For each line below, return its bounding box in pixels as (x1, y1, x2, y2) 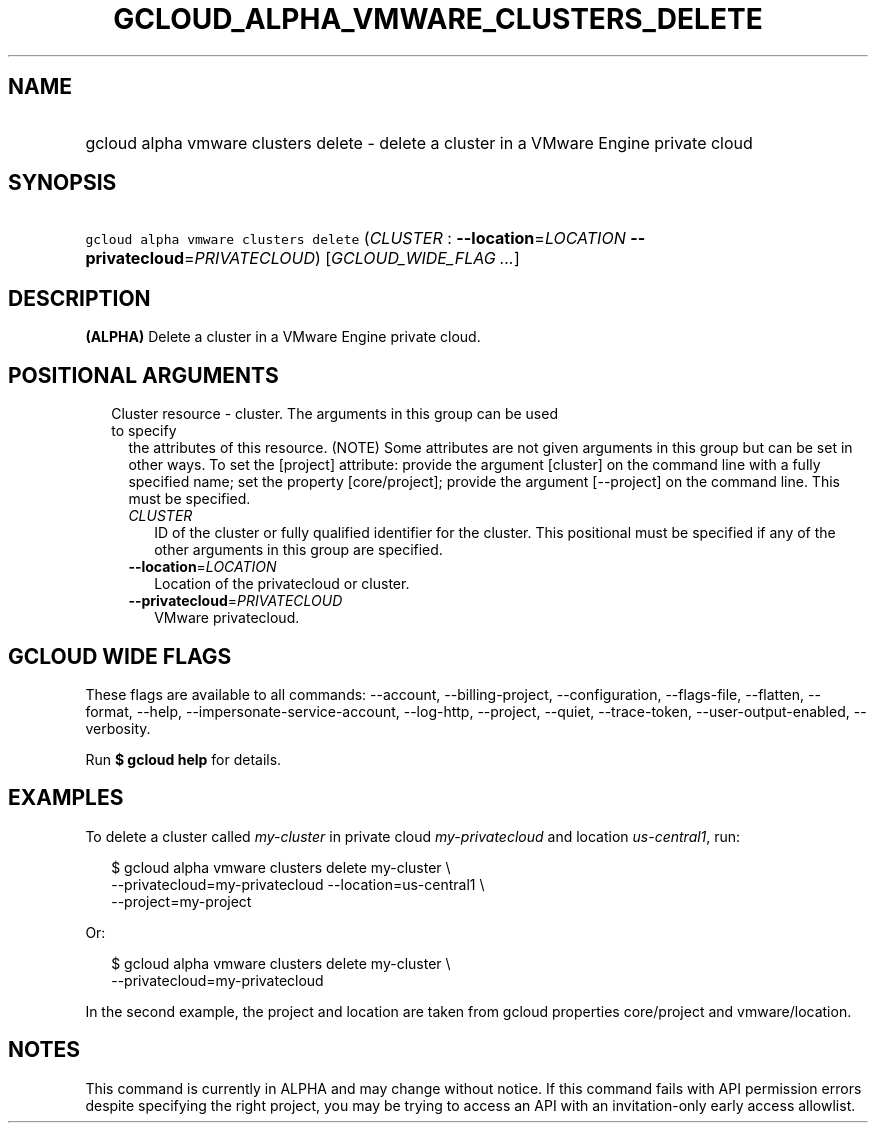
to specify (111, 422, 177, 440)
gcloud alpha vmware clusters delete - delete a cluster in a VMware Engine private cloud (85, 132, 753, 153)
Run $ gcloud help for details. (85, 750, 282, 768)
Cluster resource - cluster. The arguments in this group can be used (111, 405, 558, 423)
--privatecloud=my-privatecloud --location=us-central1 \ (111, 875, 485, 893)
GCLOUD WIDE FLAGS (8, 643, 232, 669)
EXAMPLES (8, 785, 124, 811)
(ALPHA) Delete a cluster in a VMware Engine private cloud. (85, 328, 481, 346)
